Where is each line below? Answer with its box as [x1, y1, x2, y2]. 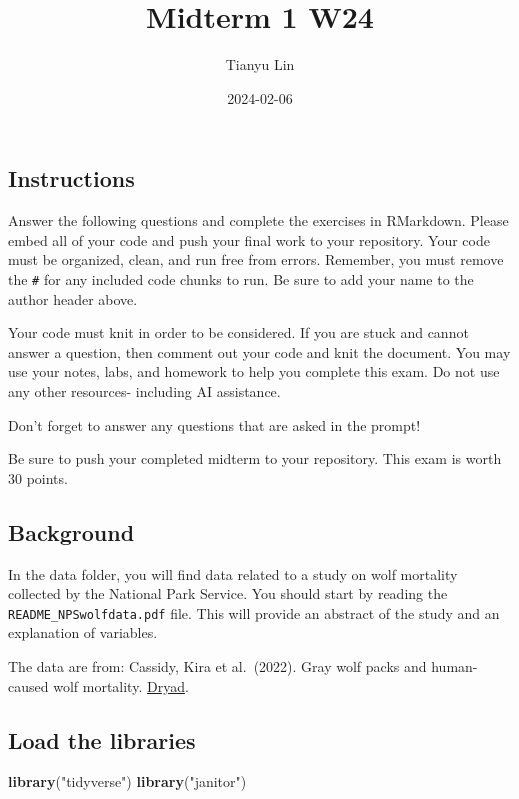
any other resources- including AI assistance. [8, 380, 281, 401]
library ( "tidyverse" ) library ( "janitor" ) [8, 771, 247, 792]
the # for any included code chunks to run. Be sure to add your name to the [8, 268, 474, 289]
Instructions [8, 163, 135, 194]
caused [8, 675, 49, 696]
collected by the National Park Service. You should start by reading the [8, 583, 448, 604]
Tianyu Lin [225, 54, 295, 75]
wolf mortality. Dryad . [53, 675, 189, 696]
